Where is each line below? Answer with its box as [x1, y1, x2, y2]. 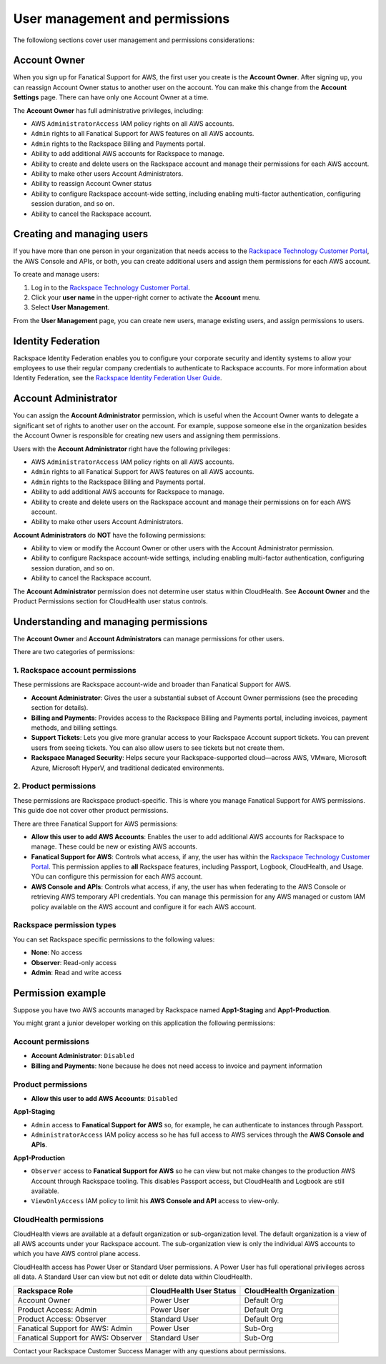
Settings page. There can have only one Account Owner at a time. [13, 93, 209, 102]
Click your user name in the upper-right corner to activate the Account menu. [31, 293, 261, 302]
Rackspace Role [17, 1285, 74, 1295]
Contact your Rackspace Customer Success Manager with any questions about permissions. [13, 1346, 287, 1355]
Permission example [13, 987, 107, 999]
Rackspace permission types [13, 920, 117, 930]
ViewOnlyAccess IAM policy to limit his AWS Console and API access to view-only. [31, 1197, 279, 1205]
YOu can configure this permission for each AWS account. [31, 872, 203, 881]
